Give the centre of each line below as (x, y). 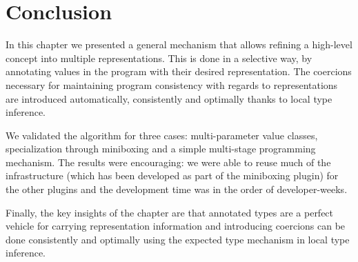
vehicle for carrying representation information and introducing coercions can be (176, 226)
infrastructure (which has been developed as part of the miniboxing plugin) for (172, 175)
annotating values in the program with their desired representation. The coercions (179, 71)
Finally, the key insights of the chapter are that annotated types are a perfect (170, 212)
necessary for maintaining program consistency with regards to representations (172, 84)
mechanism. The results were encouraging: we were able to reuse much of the (168, 162)
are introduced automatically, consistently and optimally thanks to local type (169, 98)
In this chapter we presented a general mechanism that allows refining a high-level (179, 44)
